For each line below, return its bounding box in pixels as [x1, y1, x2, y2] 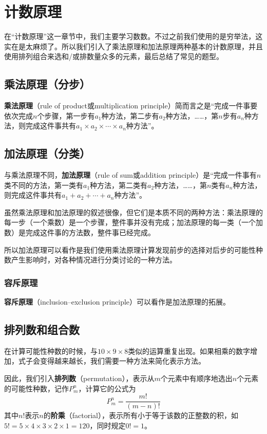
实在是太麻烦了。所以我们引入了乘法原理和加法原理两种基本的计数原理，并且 [4, 41, 263, 51]
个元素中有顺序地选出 [160, 373, 233, 384]
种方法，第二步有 [101, 110, 159, 121]
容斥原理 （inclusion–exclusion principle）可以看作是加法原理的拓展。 [4, 296, 231, 307]
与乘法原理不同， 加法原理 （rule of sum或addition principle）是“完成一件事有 [4, 169, 257, 180]
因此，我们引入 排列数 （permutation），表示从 [4, 373, 155, 384]
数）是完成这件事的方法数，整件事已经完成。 [4, 227, 155, 238]
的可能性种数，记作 [4, 383, 69, 393]
